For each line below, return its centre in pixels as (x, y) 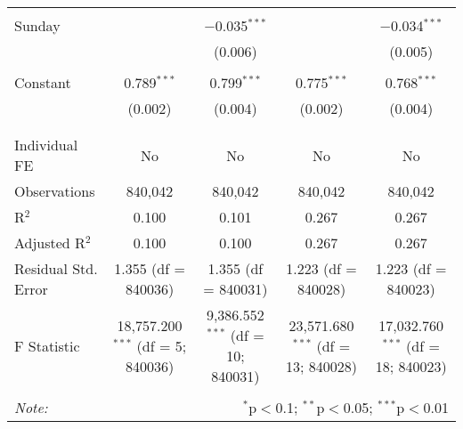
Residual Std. (56, 268)
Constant (43, 82)
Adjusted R (50, 243)
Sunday (37, 25)
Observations (55, 191)
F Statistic (47, 345)
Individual (46, 145)
